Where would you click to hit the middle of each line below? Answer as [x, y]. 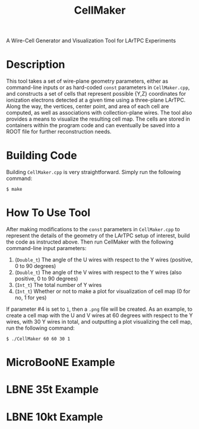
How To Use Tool [48, 213]
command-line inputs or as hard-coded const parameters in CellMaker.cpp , [98, 87]
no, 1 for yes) [31, 297]
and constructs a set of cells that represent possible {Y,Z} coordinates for [96, 94]
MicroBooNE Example [61, 362]
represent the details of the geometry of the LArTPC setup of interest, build [98, 236]
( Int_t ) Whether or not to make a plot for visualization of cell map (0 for [102, 291]
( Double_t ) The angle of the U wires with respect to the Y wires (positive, [104, 260]
